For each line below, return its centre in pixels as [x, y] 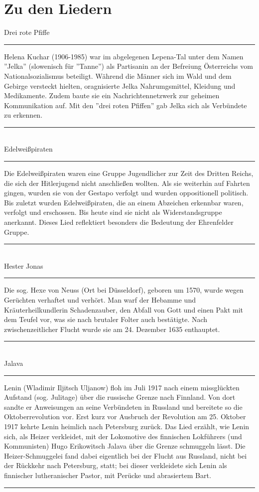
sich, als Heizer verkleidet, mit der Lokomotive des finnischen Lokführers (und [123, 436]
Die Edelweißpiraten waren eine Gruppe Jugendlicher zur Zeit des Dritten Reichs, [129, 173]
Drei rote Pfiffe [27, 32]
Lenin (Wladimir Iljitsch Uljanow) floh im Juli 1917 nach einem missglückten [122, 387]
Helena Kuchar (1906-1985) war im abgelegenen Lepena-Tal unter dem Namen [124, 56]
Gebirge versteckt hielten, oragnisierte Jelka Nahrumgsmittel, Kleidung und [120, 85]
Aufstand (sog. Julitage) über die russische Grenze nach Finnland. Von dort [120, 397]
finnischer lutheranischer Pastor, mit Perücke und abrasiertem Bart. [108, 475]
